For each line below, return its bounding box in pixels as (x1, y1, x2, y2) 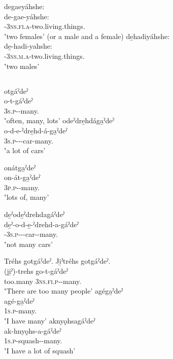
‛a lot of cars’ (4, 145, 46, 156)
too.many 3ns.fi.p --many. (4, 275, 82, 286)
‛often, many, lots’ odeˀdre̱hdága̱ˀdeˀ (4, 115, 115, 126)
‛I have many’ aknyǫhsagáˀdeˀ (4, 315, 95, 326)
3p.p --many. (4, 182, 40, 192)
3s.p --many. (4, 105, 39, 116)
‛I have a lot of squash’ (4, 345, 76, 355)
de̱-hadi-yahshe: (4, 41, 52, 51)
